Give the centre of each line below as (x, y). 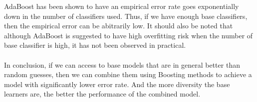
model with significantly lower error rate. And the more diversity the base (117, 84)
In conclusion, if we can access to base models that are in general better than (122, 64)
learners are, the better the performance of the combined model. (102, 94)
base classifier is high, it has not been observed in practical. (95, 45)
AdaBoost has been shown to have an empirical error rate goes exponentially (122, 6)
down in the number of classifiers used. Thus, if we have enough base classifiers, (126, 16)
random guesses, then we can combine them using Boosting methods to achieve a (128, 74)
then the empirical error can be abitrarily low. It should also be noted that (119, 26)
